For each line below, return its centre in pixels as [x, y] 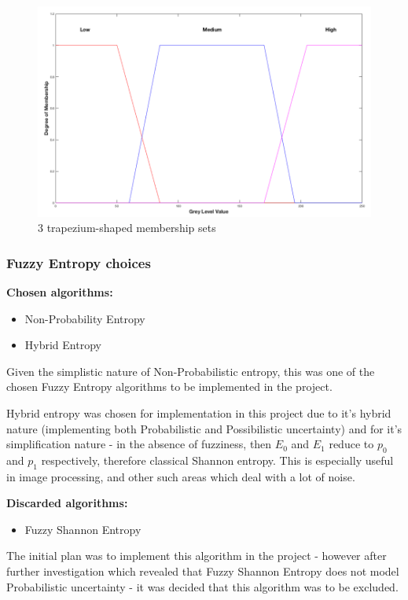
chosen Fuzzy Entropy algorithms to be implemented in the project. [169, 387]
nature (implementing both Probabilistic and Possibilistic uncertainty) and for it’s [204, 428]
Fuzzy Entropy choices [79, 262]
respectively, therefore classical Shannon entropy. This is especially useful [217, 460]
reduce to [351, 444]
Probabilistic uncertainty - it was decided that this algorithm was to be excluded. [202, 586]
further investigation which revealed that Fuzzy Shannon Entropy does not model [203, 571]
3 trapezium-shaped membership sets [127, 228]
